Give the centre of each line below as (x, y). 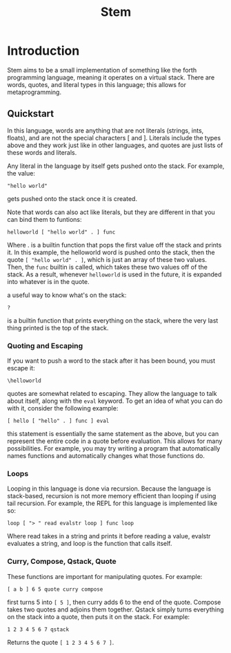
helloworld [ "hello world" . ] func (61, 232)
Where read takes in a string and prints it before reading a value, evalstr (109, 536)
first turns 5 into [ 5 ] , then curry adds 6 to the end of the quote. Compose (114, 602)
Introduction (43, 51)
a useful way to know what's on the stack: (67, 295)
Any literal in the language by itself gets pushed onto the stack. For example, (116, 166)
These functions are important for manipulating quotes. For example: (105, 576)
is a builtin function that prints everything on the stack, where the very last (113, 320)
